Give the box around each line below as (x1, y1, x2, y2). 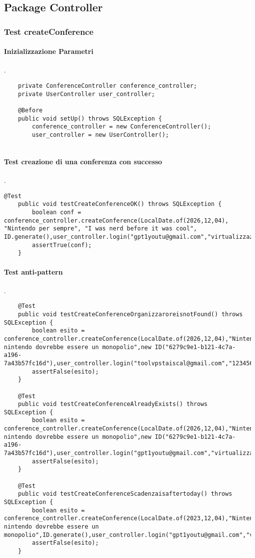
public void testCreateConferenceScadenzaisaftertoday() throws (18, 490, 232, 498)
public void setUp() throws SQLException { (18, 115, 162, 122)
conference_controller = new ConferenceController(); (32, 123, 211, 130)
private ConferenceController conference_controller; (18, 82, 197, 90)
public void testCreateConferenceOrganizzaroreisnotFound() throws (18, 310, 243, 318)
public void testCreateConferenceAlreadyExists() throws (18, 401, 208, 408)
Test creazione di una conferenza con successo (4, 156, 162, 166)
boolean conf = (32, 208, 81, 216)
